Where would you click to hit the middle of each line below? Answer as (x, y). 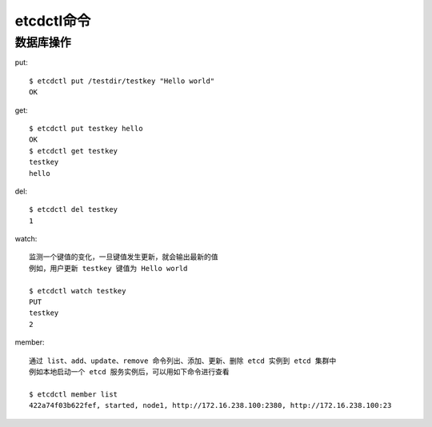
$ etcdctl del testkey (74, 210)
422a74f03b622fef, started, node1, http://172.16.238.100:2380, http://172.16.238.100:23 (210, 405)
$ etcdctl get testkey (74, 151)
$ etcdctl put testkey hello (86, 128)
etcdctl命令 (53, 21)
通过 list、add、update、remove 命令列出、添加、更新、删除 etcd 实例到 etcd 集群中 (183, 361)
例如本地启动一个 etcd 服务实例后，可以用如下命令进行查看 (129, 371)
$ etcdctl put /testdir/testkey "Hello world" (122, 81)
